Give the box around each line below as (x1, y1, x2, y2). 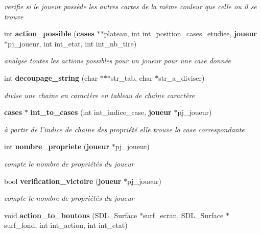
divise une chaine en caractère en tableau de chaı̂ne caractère (4, 89, 195, 100)
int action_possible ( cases (4, 28, 94, 39)
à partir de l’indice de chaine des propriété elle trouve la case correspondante (4, 124, 245, 134)
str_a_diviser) (158, 72, 205, 83)
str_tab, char (110, 72, 153, 83)
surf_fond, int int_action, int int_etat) (4, 220, 128, 230)
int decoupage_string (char (4, 72, 98, 83)
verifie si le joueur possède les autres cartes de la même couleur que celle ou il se (4, 1, 257, 11)
